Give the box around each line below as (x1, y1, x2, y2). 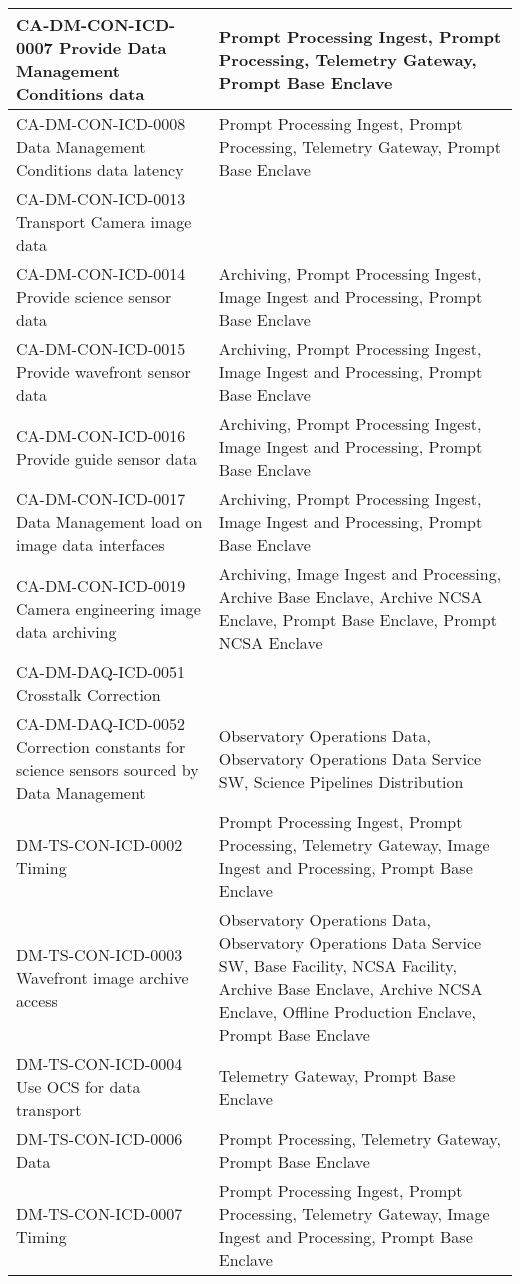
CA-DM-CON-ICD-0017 (16, 487, 186, 510)
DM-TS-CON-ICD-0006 (16, 1127, 183, 1150)
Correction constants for (16, 735, 186, 758)
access (16, 988, 58, 1012)
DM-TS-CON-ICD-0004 (16, 1052, 183, 1075)
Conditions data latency (16, 158, 184, 181)
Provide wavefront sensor (16, 360, 191, 383)
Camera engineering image (16, 596, 201, 620)
